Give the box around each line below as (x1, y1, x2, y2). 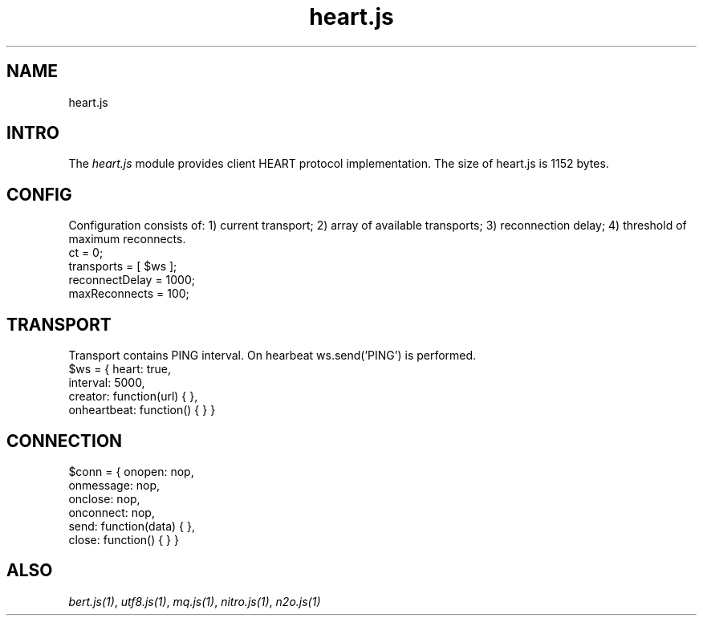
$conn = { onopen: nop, (68, 464, 194, 478)
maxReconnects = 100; (68, 287, 189, 301)
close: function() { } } (68, 532, 179, 547)
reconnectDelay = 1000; (68, 273, 195, 287)
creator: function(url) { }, (68, 389, 198, 404)
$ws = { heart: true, (68, 362, 172, 376)
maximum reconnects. (68, 232, 186, 246)
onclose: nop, (68, 491, 140, 506)
